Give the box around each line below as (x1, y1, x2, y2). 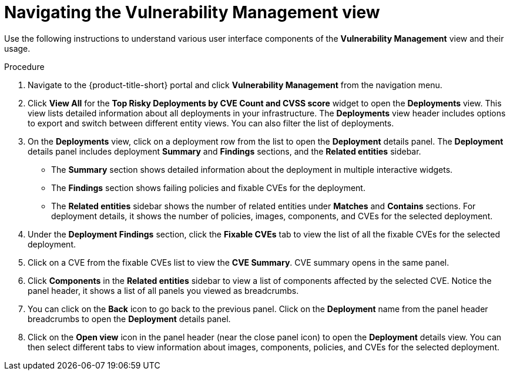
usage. (4, 43, 31, 53)
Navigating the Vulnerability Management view (4, 2, 380, 22)
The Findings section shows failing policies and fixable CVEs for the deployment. (51, 182, 365, 193)
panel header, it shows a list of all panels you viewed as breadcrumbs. (28, 285, 299, 296)
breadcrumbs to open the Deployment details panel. (28, 313, 231, 324)
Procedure (4, 61, 45, 72)
